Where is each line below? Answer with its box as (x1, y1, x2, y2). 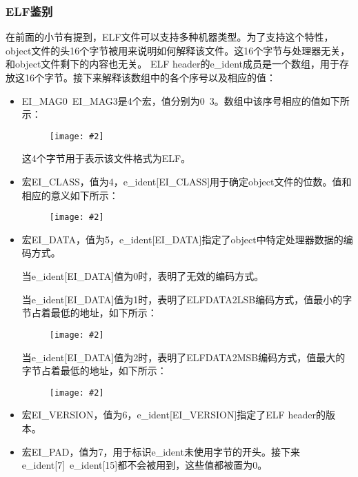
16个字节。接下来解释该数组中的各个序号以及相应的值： (24, 70, 276, 84)
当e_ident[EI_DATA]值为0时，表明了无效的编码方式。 (21, 269, 264, 283)
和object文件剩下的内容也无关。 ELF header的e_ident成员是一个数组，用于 (6, 57, 340, 71)
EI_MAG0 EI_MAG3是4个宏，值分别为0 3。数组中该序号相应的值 (21, 93, 321, 108)
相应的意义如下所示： (21, 187, 119, 202)
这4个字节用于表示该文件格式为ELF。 (21, 151, 191, 165)
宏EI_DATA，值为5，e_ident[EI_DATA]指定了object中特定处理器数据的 (21, 232, 344, 246)
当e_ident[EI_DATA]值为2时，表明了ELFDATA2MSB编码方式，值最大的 (21, 349, 346, 364)
